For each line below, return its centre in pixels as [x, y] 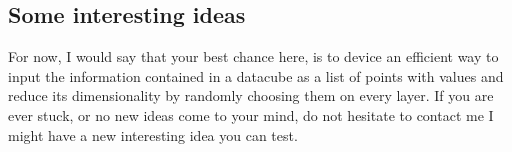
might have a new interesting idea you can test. [153, 134]
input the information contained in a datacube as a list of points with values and [256, 75]
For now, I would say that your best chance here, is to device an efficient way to [253, 56]
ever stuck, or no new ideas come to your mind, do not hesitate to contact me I [251, 114]
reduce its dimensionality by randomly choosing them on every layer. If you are [251, 95]
